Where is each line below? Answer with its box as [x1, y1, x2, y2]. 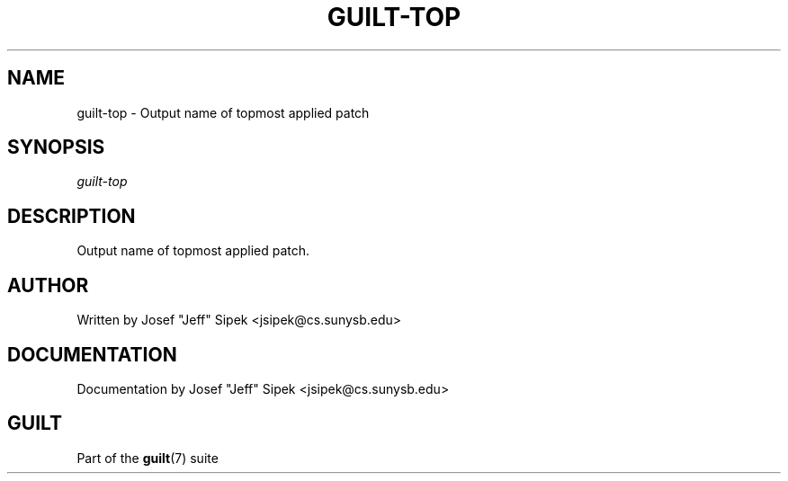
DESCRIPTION [7, 204, 136, 227]
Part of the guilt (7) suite [76, 450, 219, 466]
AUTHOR [7, 273, 89, 297]
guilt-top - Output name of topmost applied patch [76, 104, 370, 120]
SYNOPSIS [7, 136, 105, 159]
